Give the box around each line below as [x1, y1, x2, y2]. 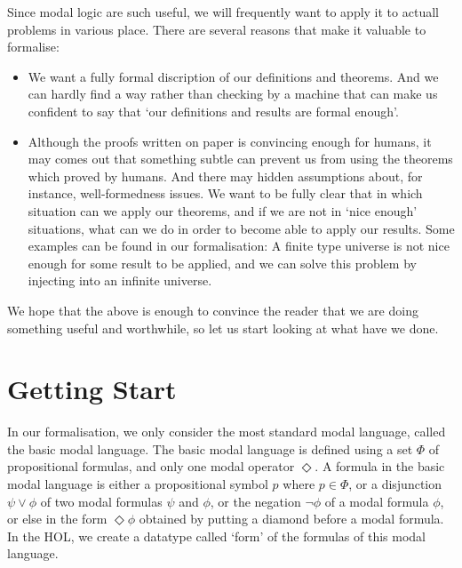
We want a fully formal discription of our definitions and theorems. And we [28, 67, 439, 85]
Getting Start [7, 371, 177, 407]
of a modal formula [324, 492, 429, 510]
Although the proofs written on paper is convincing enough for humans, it [28, 132, 432, 150]
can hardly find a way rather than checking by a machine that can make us [28, 84, 438, 103]
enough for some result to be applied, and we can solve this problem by [28, 253, 417, 272]
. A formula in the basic [315, 457, 445, 476]
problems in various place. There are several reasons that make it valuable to [7, 20, 426, 38]
